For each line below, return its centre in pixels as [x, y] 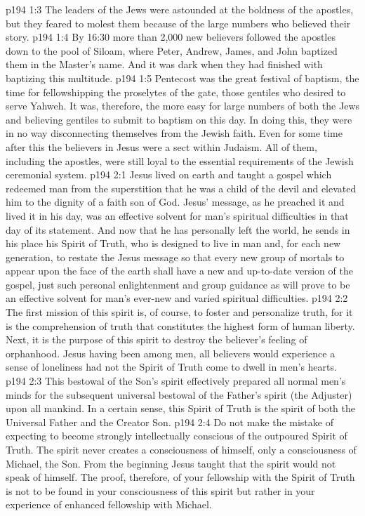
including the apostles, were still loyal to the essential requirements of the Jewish [180, 160]
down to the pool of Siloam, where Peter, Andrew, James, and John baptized [172, 50]
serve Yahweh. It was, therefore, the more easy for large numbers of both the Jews [183, 106]
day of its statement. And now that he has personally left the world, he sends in [178, 229]
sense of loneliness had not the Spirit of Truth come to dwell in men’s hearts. [171, 367]
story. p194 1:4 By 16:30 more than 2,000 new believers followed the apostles [171, 37]
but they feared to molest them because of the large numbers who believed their [178, 23]
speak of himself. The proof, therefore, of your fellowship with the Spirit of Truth [180, 477]
